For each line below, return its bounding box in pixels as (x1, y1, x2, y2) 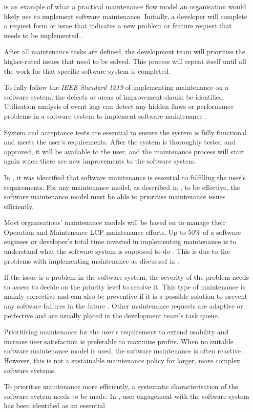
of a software (203, 227, 241, 237)
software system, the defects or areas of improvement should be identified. (4, 91, 225, 102)
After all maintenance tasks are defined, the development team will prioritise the (4, 46, 245, 57)
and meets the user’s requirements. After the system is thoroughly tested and (4, 137, 235, 147)
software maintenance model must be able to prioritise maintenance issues (4, 191, 226, 202)
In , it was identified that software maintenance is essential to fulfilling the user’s (4, 172, 246, 182)
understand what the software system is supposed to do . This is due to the (4, 246, 230, 256)
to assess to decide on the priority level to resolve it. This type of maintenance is (4, 281, 246, 291)
